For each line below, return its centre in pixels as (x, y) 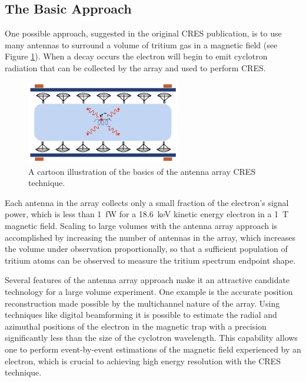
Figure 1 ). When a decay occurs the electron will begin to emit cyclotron (136, 56)
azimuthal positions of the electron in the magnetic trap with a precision (136, 326)
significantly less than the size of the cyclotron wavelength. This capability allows (151, 338)
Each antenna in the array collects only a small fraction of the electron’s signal (147, 202)
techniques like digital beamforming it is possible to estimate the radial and (141, 315)
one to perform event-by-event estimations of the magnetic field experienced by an (153, 349)
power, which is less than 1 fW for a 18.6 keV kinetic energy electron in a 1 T (147, 214)
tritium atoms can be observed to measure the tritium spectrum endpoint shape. (150, 260)
